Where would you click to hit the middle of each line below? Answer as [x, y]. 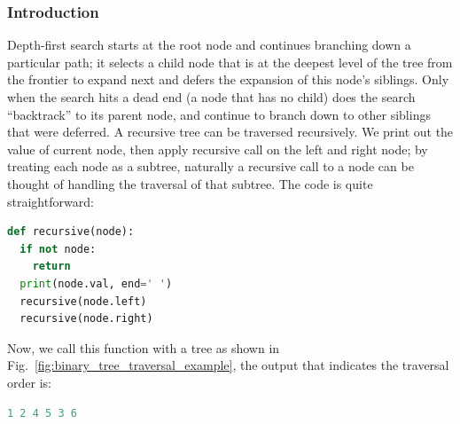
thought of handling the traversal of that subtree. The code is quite [190, 183]
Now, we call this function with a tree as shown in [144, 347]
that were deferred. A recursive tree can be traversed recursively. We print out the [230, 132]
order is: [29, 382]
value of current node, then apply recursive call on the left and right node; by [218, 149]
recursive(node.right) [86, 319]
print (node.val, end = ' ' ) [96, 283]
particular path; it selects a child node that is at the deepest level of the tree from [230, 62]
